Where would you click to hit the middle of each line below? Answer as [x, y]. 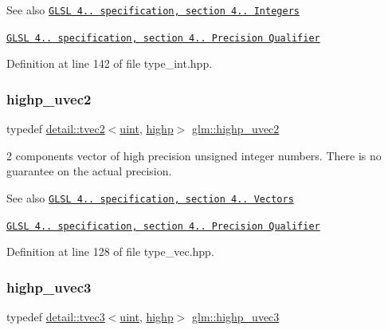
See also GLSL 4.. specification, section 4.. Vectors [150, 197]
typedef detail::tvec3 [56, 317]
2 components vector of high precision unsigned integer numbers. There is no [194, 155]
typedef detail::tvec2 [56, 129]
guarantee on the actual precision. [89, 171]
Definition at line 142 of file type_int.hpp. [110, 63]
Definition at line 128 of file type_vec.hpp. [110, 251]
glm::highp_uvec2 [236, 129]
